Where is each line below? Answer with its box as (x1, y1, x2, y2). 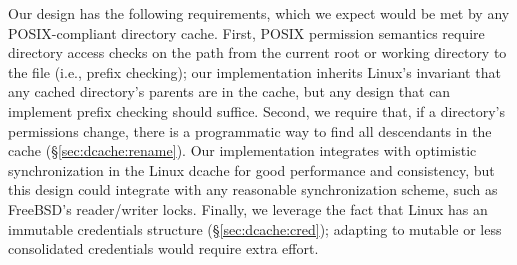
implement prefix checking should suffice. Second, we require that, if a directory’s (8, 100, 506, 121)
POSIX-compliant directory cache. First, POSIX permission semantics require (8, 22, 485, 43)
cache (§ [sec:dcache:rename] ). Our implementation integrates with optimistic (8, 140, 477, 161)
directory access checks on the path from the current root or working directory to (8, 42, 507, 63)
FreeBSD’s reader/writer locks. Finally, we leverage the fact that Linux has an (8, 198, 488, 219)
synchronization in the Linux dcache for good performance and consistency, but (8, 159, 495, 180)
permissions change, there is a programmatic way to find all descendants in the (8, 120, 492, 141)
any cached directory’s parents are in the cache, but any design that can (8, 81, 451, 102)
